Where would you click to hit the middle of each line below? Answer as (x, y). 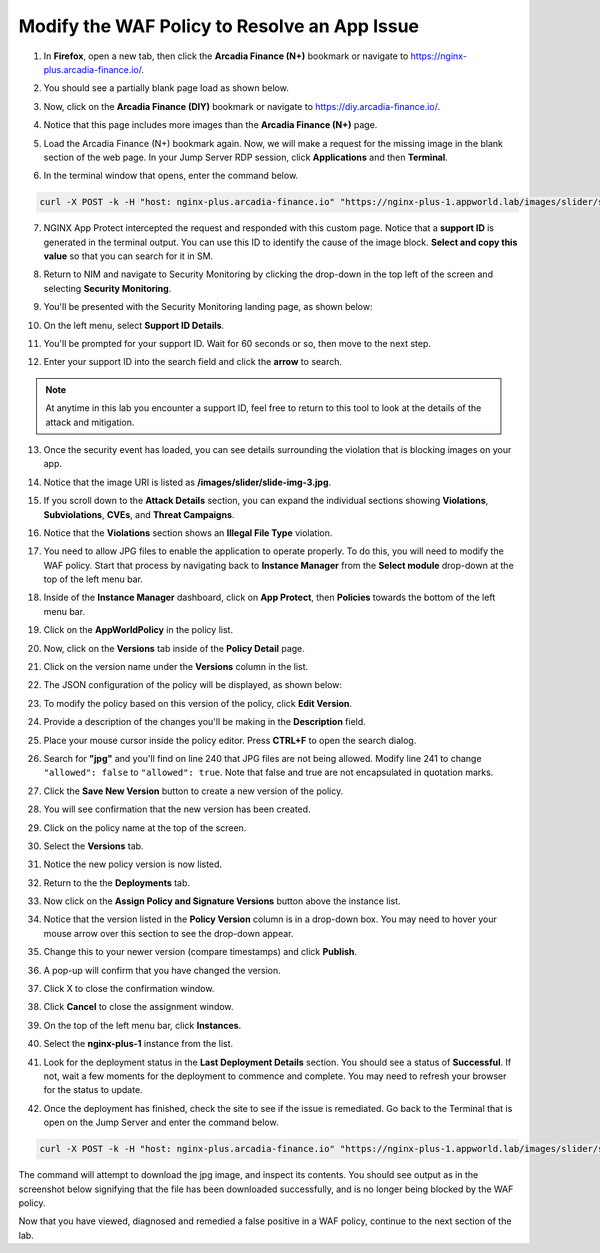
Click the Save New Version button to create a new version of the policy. (193, 791)
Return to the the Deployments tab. (116, 882)
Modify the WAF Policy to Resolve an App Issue (219, 26)
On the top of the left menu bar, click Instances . (142, 1025)
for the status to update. (93, 1090)
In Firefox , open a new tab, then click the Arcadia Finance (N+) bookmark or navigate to (226, 56)
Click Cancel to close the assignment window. (138, 1007)
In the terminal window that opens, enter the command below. (171, 176)
